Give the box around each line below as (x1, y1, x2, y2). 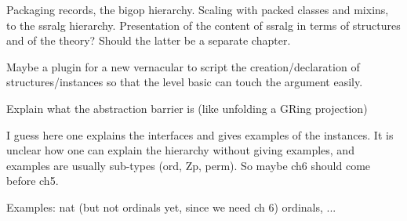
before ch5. (6, 172, 59, 189)
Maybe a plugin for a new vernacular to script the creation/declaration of (6, 58, 360, 74)
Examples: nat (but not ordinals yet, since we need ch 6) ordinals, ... (6, 198, 336, 215)
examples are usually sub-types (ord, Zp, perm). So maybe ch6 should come (6, 157, 371, 173)
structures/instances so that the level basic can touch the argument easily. (6, 74, 363, 90)
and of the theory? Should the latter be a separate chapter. (6, 32, 291, 49)
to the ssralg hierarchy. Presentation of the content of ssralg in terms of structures (6, 16, 401, 33)
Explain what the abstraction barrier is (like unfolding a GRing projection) (6, 100, 368, 116)
